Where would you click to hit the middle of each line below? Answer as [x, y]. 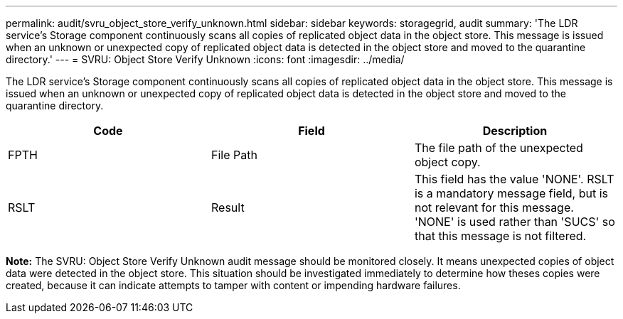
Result [228, 207]
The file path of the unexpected [499, 148]
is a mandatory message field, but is [511, 193]
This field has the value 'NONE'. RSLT [514, 179]
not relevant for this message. [494, 207]
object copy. [447, 162]
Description [515, 131]
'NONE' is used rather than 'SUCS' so [515, 222]
